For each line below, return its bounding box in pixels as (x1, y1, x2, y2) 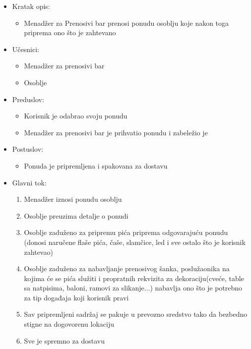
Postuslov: (12, 144, 43, 154)
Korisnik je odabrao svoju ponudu (24, 111, 127, 121)
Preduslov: (12, 94, 44, 104)
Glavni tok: (12, 177, 47, 187)
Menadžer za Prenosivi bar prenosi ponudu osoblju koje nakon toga (24, 17, 229, 28)
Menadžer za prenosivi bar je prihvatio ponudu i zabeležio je (24, 127, 208, 137)
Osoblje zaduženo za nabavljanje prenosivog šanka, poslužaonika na (24, 263, 230, 274)
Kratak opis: (12, 1, 50, 11)
